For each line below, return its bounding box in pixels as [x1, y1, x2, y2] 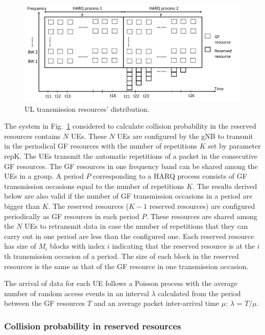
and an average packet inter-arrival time [93, 298, 220, 308]
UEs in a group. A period [4, 171, 84, 181]
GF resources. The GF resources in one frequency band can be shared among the [4, 160, 258, 171]
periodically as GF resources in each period [4, 210, 139, 221]
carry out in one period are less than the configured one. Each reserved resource [4, 230, 254, 241]
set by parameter [208, 140, 261, 151]
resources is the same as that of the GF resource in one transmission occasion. [4, 260, 249, 271]
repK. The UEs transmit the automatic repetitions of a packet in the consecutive [4, 151, 258, 161]
